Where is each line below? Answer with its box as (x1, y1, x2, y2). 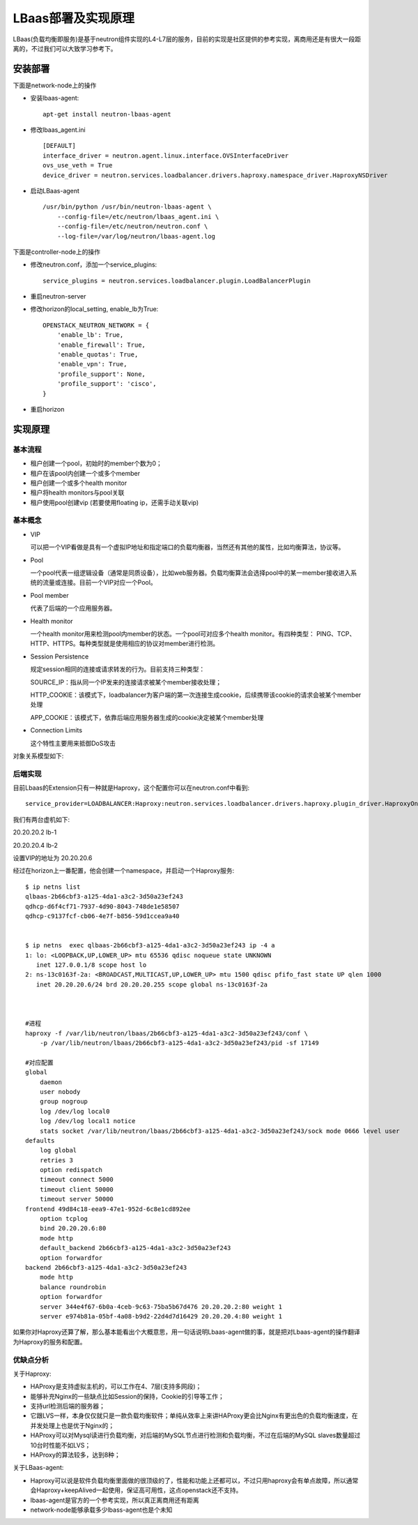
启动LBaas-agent (30, 186, 80, 195)
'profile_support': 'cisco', (56, 380, 157, 388)
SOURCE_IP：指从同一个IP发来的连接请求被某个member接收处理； (30, 677, 222, 686)
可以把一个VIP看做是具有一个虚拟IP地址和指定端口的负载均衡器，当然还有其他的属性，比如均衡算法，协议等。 (30, 543, 345, 551)
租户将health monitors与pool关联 (30, 488, 125, 497)
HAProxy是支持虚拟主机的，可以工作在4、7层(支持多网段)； (30, 1382, 202, 1391)
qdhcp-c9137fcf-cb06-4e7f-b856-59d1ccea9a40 (25, 912, 180, 920)
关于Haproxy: (13, 1369, 52, 1378)
